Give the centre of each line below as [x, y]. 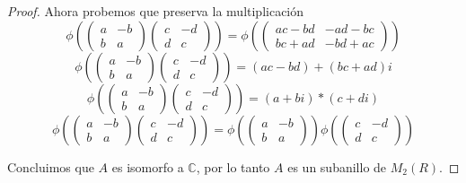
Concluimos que [51, 166]
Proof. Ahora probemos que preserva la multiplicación [156, 11]
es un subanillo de [337, 166]
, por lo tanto [233, 166]
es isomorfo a [148, 166]
